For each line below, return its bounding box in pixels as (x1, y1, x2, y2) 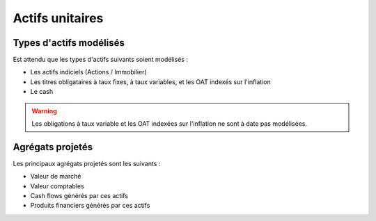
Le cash (30, 88, 54, 96)
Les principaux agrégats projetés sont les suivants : (13, 159, 161, 167)
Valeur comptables (30, 181, 85, 190)
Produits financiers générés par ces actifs (30, 202, 150, 210)
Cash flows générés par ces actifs (30, 192, 129, 200)
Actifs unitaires (13, 10, 104, 26)
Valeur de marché (30, 172, 81, 181)
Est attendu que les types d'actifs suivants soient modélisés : (13, 56, 188, 64)
